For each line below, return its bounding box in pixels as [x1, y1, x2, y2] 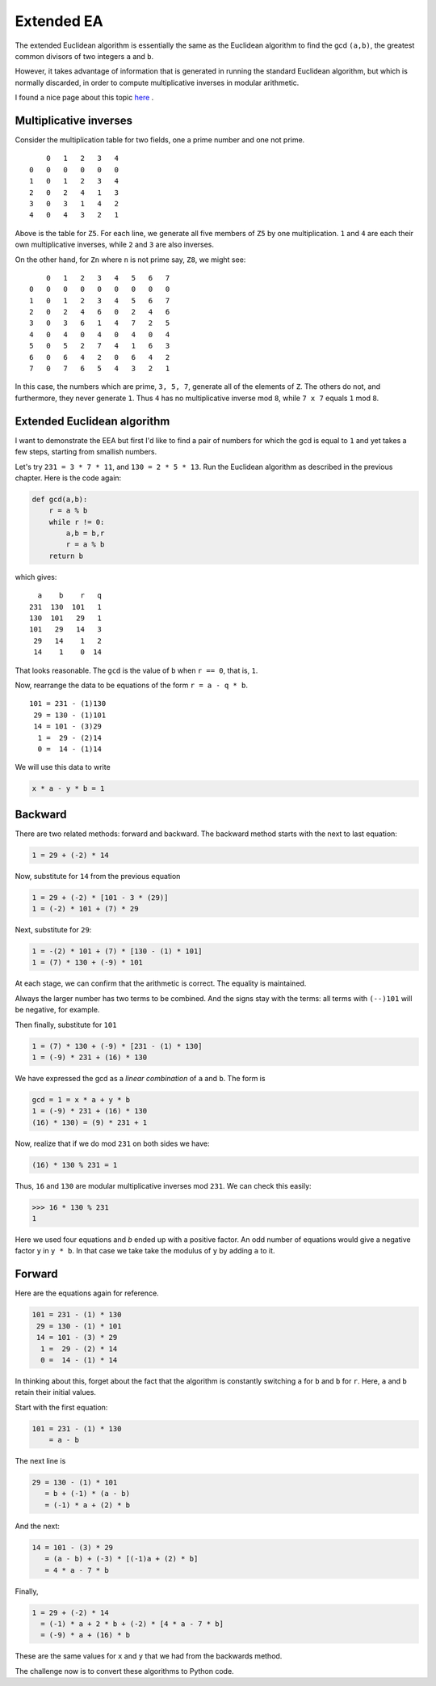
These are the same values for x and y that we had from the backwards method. [15, 1651, 283, 1661]
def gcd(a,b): [31, 494, 88, 504]
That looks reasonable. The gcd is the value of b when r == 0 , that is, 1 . [15, 666, 258, 675]
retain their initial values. [15, 1388, 97, 1397]
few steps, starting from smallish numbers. [15, 447, 157, 457]
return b [48, 551, 84, 560]
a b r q [37, 591, 103, 600]
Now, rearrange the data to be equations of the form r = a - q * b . [15, 680, 248, 690]
